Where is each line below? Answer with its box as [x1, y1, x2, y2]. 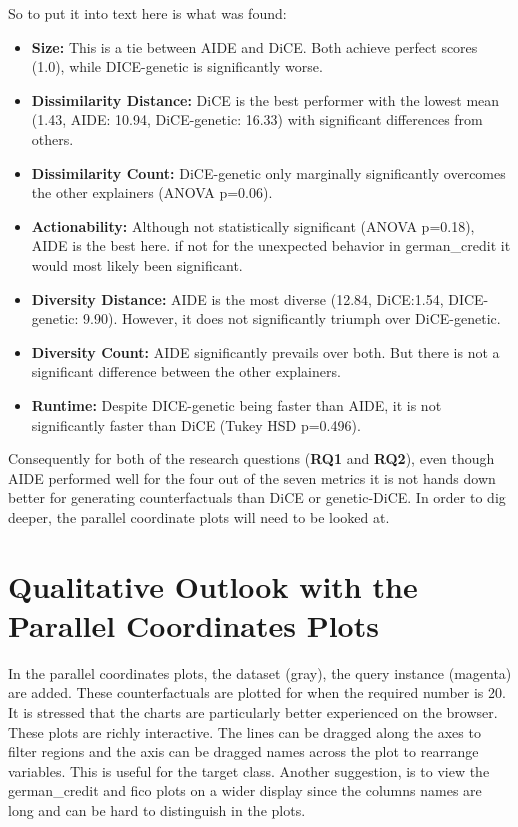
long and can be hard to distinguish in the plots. [8, 799, 306, 820]
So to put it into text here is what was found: [8, 3, 287, 23]
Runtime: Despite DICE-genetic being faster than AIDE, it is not [31, 394, 442, 415]
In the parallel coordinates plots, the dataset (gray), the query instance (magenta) [8, 662, 512, 683]
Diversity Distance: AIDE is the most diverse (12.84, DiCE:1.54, [31, 288, 444, 309]
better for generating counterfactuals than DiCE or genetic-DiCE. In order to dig [8, 487, 506, 508]
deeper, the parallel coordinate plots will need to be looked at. [8, 506, 390, 527]
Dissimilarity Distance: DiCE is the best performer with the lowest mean [31, 89, 500, 110]
